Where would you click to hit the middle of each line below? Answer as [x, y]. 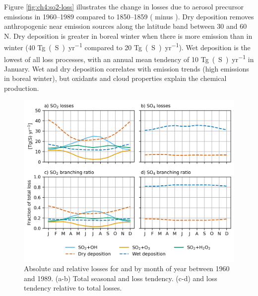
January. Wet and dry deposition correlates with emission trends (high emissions [127, 68]
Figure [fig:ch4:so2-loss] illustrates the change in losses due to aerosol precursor [124, 6]
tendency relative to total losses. [73, 288]
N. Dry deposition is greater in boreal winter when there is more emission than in [128, 36]
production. [22, 88]
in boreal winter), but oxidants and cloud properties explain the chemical [115, 78]
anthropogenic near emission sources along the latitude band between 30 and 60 [126, 26]
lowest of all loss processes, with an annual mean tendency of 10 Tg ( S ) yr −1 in [129, 58]
